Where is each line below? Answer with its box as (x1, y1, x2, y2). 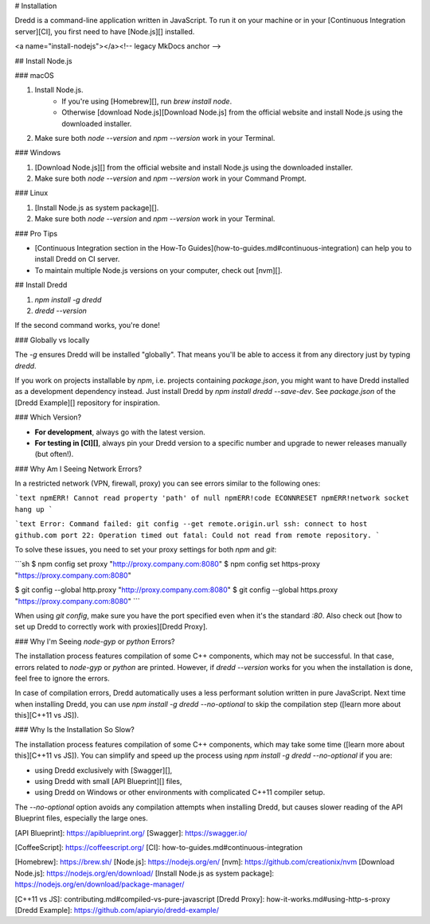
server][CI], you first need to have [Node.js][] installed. (14, 26, 195, 36)
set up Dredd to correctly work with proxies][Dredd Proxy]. (14, 622, 208, 632)
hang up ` (14, 505, 53, 513)
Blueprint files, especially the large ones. (14, 813, 149, 823)
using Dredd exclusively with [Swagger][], (34, 765, 173, 775)
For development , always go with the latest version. (34, 427, 206, 437)
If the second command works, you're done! (14, 321, 161, 330)
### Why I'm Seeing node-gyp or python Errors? (14, 637, 175, 646)
